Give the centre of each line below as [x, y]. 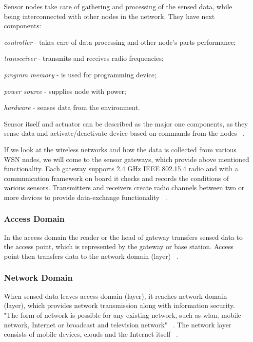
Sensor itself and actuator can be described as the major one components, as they [126, 123]
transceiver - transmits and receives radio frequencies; [84, 58]
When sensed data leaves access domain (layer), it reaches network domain [116, 296]
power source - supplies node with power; [65, 91]
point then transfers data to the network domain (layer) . [91, 256]
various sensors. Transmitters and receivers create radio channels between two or [124, 188]
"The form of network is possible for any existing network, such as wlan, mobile [123, 315]
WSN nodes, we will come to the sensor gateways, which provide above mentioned [127, 159]
